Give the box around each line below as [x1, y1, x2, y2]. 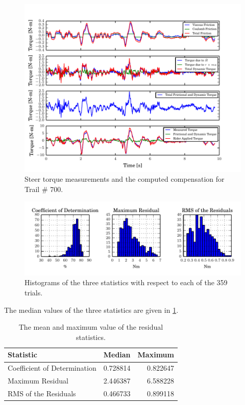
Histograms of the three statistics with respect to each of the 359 [24, 277, 228, 288]
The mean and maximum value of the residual [18, 322, 163, 332]
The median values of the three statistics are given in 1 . [4, 304, 179, 315]
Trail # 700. [24, 184, 63, 195]
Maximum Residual [8, 375, 68, 386]
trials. [24, 287, 43, 298]
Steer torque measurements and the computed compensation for [24, 174, 225, 184]
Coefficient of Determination [8, 363, 96, 373]
